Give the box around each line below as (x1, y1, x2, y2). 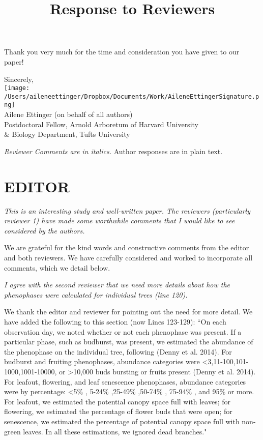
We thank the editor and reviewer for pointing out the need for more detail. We (4, 306, 253, 317)
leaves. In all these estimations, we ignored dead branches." (23, 426, 207, 436)
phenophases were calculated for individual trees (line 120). (4, 289, 188, 300)
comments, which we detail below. (4, 262, 110, 273)
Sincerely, (4, 73, 34, 84)
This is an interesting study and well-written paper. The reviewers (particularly (4, 205, 251, 216)
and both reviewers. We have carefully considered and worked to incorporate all (4, 252, 253, 262)
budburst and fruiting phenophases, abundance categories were (4, 356, 200, 367)
